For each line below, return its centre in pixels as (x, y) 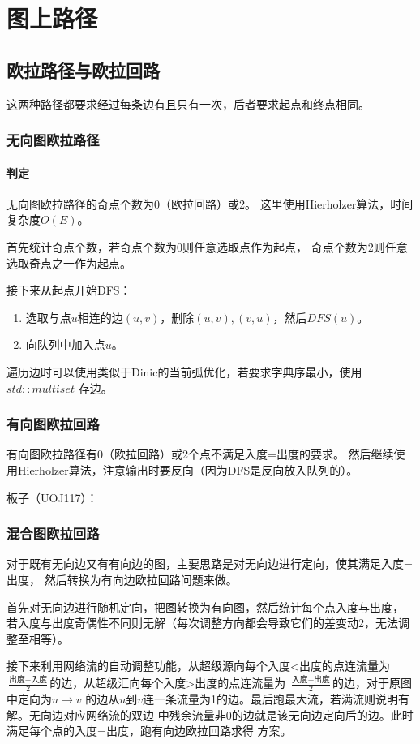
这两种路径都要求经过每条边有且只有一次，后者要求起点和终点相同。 (188, 103)
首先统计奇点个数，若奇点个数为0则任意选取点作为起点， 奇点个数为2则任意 (207, 247)
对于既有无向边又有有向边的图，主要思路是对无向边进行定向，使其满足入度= (210, 563)
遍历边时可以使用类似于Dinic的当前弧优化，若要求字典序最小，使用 (184, 371)
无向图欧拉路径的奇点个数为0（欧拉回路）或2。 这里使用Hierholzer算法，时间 (210, 203)
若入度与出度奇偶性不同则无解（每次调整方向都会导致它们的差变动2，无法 (202, 623)
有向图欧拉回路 (53, 424)
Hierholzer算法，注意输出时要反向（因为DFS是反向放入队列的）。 (188, 469)
